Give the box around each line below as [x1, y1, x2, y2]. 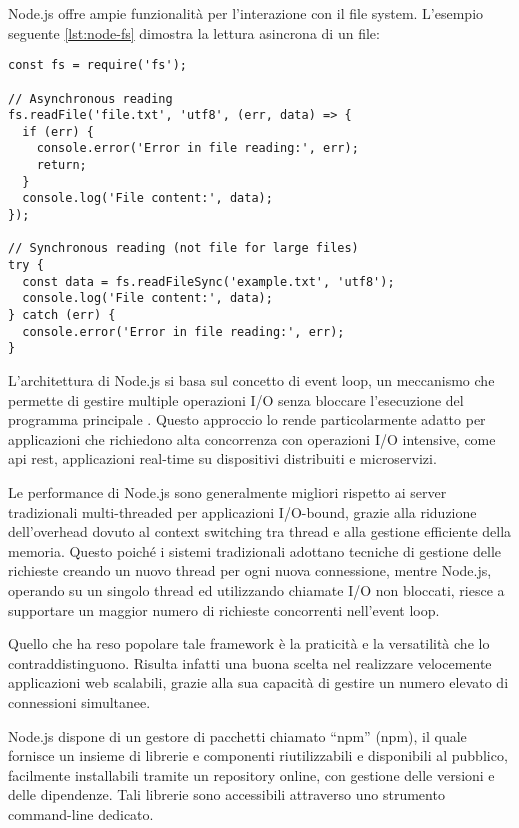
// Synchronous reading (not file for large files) [8, 241, 359, 256]
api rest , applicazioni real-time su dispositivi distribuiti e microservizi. [8, 448, 437, 469]
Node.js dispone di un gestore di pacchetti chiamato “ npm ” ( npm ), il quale [8, 725, 467, 746]
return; [36, 158, 87, 173]
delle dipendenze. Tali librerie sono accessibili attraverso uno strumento [8, 784, 445, 805]
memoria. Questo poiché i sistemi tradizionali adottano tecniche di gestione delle [8, 540, 502, 561]
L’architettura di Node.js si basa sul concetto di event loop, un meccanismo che [8, 370, 495, 390]
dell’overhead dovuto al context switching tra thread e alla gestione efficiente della [8, 521, 512, 542]
